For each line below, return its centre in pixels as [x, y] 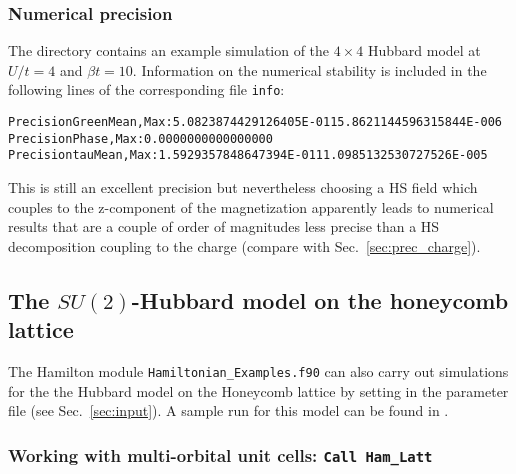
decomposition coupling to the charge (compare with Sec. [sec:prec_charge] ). [244, 245]
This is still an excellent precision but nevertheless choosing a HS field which [243, 187]
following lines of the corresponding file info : [146, 89]
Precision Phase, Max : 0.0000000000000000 [140, 138]
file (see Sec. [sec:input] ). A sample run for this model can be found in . [228, 410]
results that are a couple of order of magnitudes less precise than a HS [224, 226]
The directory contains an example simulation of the [169, 50]
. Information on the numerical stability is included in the [309, 69]
